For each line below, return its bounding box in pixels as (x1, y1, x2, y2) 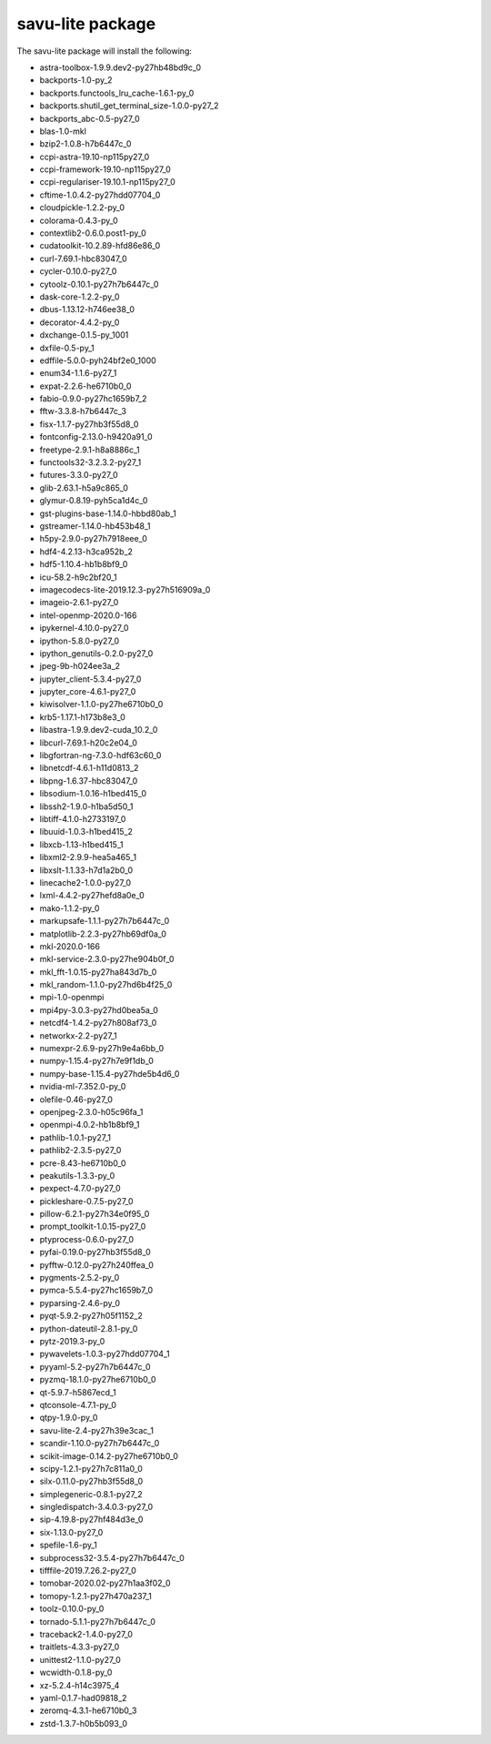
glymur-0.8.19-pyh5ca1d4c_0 (39, 495, 148, 506)
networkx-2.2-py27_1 (39, 1029, 117, 1041)
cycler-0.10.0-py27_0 (39, 266, 117, 277)
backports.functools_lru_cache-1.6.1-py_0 (39, 87, 195, 98)
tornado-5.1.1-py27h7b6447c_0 (39, 1616, 156, 1627)
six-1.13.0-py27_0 (39, 1526, 104, 1537)
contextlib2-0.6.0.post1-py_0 (39, 228, 147, 238)
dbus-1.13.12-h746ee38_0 (39, 304, 135, 315)
